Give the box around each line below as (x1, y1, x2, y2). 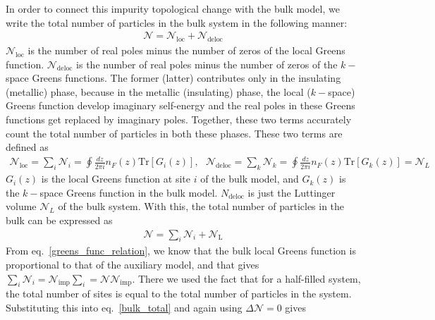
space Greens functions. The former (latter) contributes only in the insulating (6, 70, 341, 85)
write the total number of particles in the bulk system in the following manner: (6, 15, 348, 30)
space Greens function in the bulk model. (39, 185, 218, 199)
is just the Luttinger (247, 185, 336, 199)
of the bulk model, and (200, 171, 299, 186)
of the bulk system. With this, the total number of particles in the (58, 199, 345, 214)
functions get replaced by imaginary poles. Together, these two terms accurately (6, 111, 352, 126)
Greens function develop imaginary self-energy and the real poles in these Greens (6, 98, 355, 113)
